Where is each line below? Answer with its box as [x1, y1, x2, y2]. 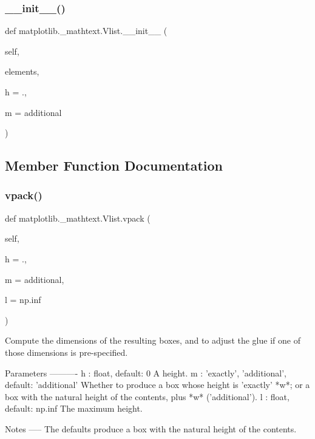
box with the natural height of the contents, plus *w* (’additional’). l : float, [5, 390, 290, 403]
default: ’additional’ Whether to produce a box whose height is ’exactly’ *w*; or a [5, 378, 310, 391]
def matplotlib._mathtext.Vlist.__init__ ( [5, 24, 168, 37]
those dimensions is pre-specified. [5, 345, 128, 358]
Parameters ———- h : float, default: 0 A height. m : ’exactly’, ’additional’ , [5, 366, 286, 379]
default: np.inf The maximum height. [5, 402, 143, 415]
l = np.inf [5, 293, 41, 306]
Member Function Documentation [5, 156, 223, 175]
